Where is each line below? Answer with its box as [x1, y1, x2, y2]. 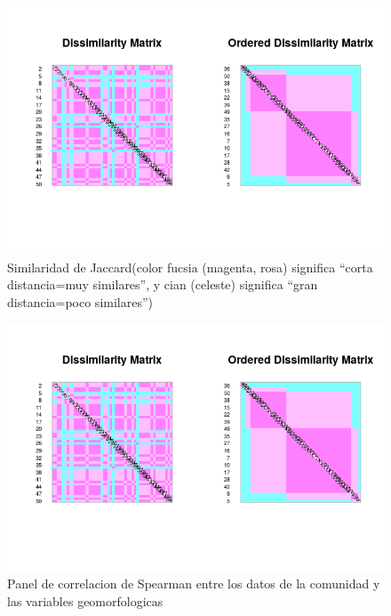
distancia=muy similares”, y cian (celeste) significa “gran [7, 275, 318, 294]
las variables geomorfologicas [7, 591, 164, 610]
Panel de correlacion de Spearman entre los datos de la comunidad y [7, 574, 380, 593]
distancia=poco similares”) [7, 292, 153, 311]
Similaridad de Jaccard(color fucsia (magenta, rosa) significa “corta [7, 257, 373, 276]
